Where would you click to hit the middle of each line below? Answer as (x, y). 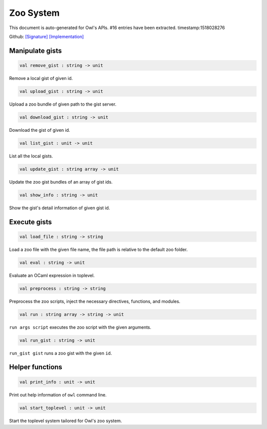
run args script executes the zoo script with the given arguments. (80, 327)
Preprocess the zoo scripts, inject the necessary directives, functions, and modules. (95, 301)
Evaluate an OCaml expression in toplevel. (52, 275)
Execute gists (30, 222)
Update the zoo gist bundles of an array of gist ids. (61, 182)
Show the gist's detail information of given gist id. (60, 208)
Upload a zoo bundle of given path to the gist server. (63, 104)
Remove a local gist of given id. (41, 78)
